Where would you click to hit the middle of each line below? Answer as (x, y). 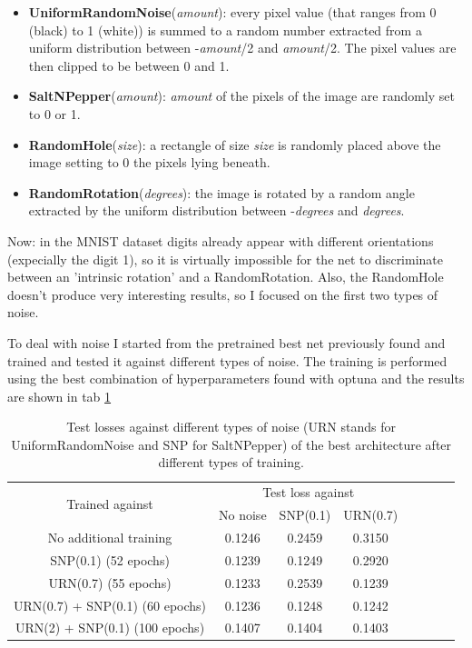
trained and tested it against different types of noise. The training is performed (227, 360)
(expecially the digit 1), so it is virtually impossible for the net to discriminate (226, 259)
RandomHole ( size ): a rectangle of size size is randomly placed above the (235, 144)
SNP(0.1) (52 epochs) (110, 559)
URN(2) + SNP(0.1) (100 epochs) (110, 628)
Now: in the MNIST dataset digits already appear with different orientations (221, 240)
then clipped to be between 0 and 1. (129, 65)
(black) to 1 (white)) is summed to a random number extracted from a (225, 30)
